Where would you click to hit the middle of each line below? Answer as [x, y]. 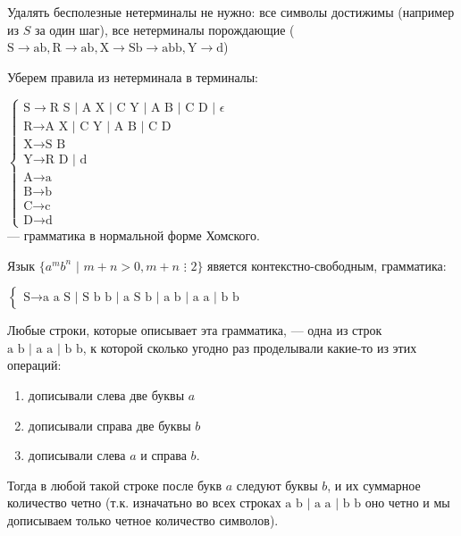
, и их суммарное [374, 485]
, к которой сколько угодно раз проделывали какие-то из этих [250, 347]
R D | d [66, 159]
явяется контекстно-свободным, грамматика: [327, 265]
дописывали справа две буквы [109, 425]
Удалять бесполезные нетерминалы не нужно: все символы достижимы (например [231, 12]
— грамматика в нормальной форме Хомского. [134, 235]
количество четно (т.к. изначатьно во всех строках [144, 502]
